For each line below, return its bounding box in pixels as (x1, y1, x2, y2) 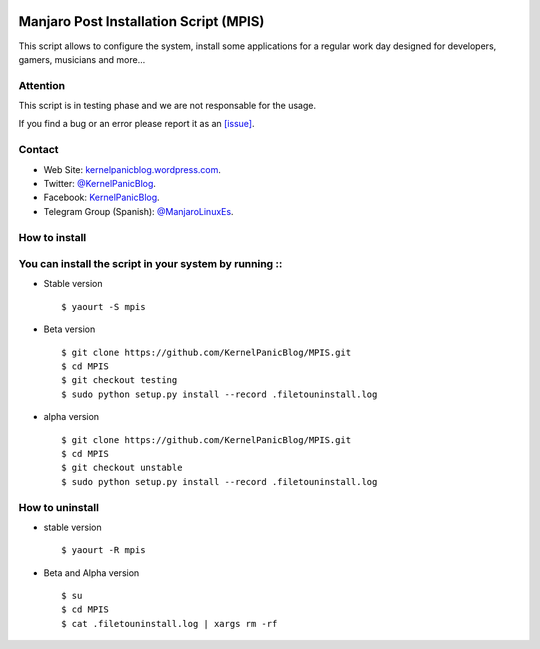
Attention (18, 78, 65, 92)
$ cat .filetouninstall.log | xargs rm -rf (61, 618, 278, 629)
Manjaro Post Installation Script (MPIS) (18, 13, 265, 30)
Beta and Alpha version (43, 566, 140, 579)
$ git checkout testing (61, 375, 178, 386)
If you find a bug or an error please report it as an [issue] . (18, 118, 255, 130)
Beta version (43, 323, 96, 335)
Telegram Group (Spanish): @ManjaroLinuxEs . (43, 205, 234, 217)
